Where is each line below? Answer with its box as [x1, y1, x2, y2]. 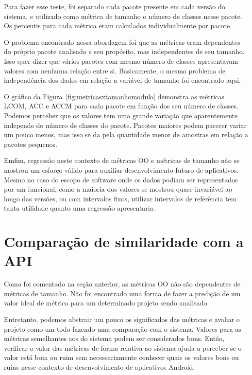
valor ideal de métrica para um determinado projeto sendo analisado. [4, 298, 209, 308]
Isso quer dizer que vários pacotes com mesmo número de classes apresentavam [4, 55, 238, 66]
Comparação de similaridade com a [4, 232, 244, 251]
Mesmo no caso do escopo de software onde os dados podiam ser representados [4, 174, 238, 184]
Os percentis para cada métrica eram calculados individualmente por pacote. [4, 20, 232, 31]
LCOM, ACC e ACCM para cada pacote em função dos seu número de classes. [4, 101, 238, 111]
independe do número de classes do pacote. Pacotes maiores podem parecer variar [4, 120, 247, 130]
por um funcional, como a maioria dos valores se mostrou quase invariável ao [4, 184, 232, 194]
